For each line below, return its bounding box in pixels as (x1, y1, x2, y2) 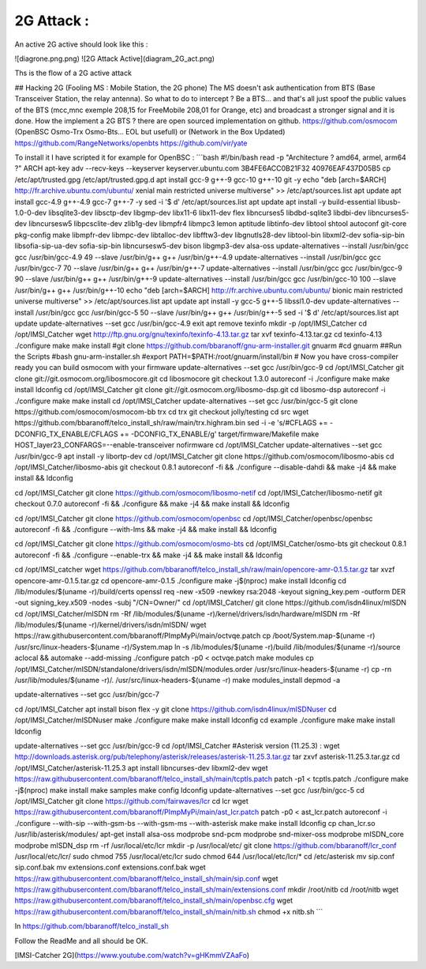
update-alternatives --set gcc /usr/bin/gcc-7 (14, 690, 160, 699)
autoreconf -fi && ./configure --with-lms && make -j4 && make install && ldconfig (14, 524, 278, 534)
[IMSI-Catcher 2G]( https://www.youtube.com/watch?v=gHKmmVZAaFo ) (14, 951, 250, 960)
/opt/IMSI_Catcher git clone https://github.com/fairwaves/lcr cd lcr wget (14, 796, 248, 805)
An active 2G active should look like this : (14, 40, 148, 49)
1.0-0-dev (14, 208, 47, 217)
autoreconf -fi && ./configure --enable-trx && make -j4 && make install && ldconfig (14, 550, 283, 560)
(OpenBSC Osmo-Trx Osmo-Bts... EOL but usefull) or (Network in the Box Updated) (14, 127, 286, 137)
